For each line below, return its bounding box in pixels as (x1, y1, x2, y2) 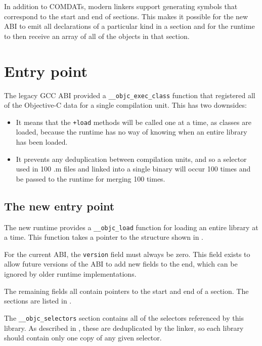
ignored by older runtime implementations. (4, 269, 137, 279)
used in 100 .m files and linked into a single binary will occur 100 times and (16, 163, 251, 174)
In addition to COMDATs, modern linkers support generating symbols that (4, 1, 238, 11)
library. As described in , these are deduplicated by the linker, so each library (4, 322, 244, 333)
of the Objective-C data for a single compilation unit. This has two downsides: (4, 100, 247, 110)
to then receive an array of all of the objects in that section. (4, 30, 190, 41)
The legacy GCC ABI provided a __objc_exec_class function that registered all (4, 90, 255, 100)
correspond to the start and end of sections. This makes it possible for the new (4, 11, 248, 21)
